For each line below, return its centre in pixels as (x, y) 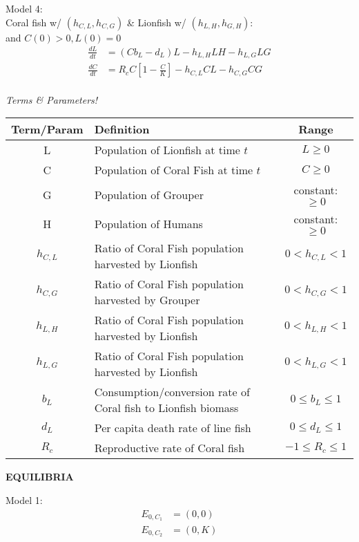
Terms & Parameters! (52, 99)
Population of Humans (148, 223)
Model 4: (24, 8)
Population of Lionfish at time (167, 150)
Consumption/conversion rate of (172, 392)
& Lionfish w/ (156, 22)
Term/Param (47, 129)
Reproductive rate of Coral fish (169, 448)
